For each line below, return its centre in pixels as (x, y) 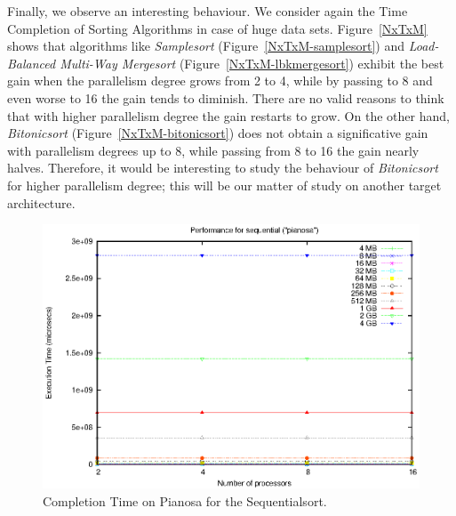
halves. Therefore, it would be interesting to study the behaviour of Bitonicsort (223, 168)
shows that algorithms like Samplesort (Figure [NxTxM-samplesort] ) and (206, 46)
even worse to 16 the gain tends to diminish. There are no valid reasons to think (226, 97)
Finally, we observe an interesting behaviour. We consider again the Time (208, 11)
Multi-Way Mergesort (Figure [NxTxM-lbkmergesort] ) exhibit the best (252, 63)
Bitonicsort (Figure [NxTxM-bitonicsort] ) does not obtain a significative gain (218, 133)
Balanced (32, 63)
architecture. (41, 202)
